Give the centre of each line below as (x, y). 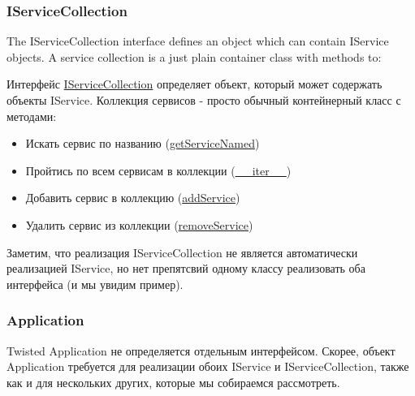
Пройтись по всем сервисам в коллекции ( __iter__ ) (158, 170)
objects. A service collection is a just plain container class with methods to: (194, 56)
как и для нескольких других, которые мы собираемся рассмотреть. (173, 382)
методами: (32, 116)
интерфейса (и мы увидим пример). (95, 284)
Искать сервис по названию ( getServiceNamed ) (143, 143)
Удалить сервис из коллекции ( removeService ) (139, 224)
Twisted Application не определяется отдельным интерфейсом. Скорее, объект (201, 350)
